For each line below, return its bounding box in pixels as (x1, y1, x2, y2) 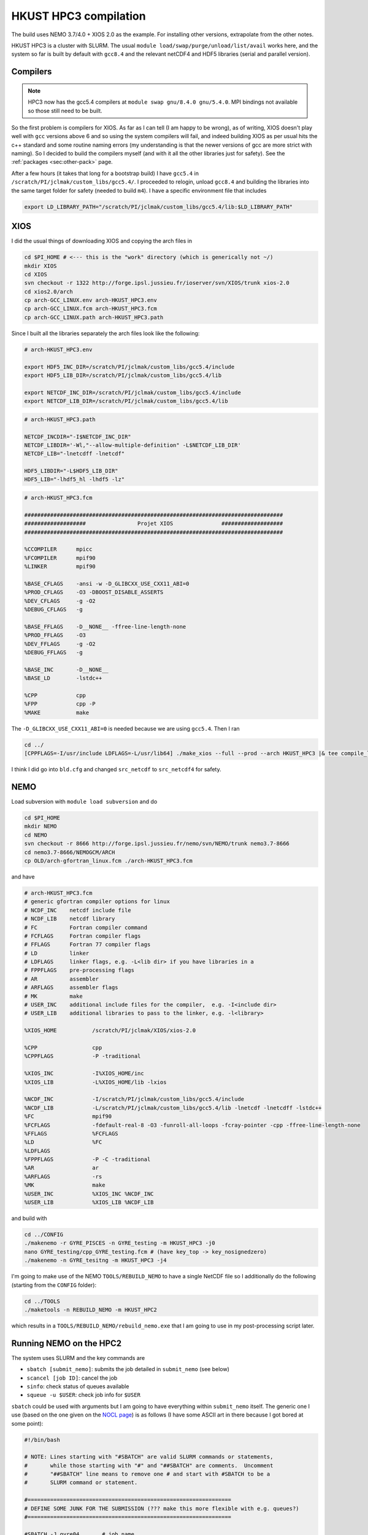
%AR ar (24, 1164, 99, 1172)
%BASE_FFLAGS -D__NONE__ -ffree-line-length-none (24, 623, 186, 630)
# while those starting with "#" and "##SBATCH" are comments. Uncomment (24, 1462, 274, 1469)
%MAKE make (24, 709, 90, 716)
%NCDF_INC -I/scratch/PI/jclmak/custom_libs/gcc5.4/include (24, 1096, 245, 1103)
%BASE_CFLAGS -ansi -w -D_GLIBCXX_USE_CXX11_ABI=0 (24, 580, 190, 587)
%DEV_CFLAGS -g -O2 (24, 597, 96, 604)
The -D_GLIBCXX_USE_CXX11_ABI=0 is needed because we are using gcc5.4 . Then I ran (11, 725, 240, 732)
